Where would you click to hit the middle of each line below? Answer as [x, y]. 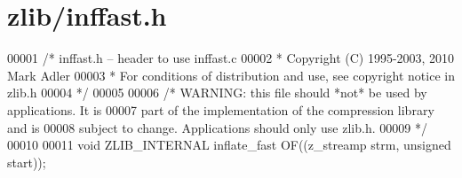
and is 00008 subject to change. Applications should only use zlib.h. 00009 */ [217, 127]
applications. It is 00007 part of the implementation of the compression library [221, 109]
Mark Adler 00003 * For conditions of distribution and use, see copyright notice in [231, 75]
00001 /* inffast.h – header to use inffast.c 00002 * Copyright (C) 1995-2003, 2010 [231, 58]
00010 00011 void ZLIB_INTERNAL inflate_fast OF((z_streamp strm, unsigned [229, 145]
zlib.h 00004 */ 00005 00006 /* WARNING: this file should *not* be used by [217, 93]
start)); [27, 162]
